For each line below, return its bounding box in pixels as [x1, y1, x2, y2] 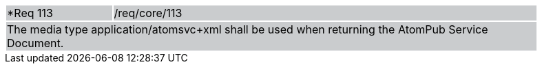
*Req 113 [7, 6, 53, 20]
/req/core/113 [114, 6, 183, 20]
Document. [7, 36, 64, 50]
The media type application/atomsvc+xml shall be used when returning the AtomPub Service [7, 23, 488, 36]
